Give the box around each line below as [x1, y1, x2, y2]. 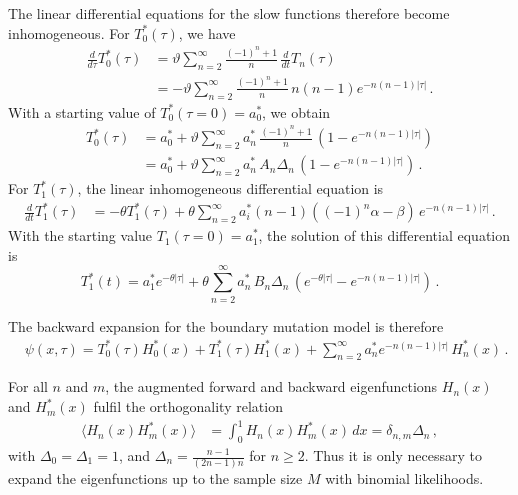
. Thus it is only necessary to [304, 445, 482, 465]
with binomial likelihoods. [325, 468, 484, 489]
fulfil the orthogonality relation [93, 396, 283, 417]
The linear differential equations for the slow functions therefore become [8, 3, 450, 23]
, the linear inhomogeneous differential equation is [77, 178, 384, 199]
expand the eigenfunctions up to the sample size [8, 468, 303, 489]
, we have [178, 22, 236, 43]
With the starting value [8, 225, 153, 246]
